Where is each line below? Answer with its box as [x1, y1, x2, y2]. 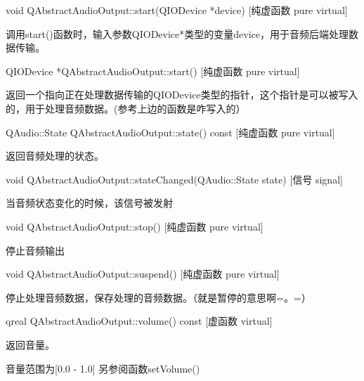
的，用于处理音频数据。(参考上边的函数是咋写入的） [6, 101, 246, 115]
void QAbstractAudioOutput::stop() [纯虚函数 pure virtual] [6, 219, 264, 233]
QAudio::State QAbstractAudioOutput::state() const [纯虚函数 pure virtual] [6, 124, 335, 139]
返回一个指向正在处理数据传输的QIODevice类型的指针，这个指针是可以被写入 [6, 87, 358, 102]
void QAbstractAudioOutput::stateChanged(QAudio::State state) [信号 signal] [6, 172, 343, 186]
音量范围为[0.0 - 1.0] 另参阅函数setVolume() [6, 361, 200, 375]
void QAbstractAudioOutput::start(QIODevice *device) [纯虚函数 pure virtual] [6, 3, 348, 17]
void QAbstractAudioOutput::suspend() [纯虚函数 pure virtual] [6, 266, 280, 281]
